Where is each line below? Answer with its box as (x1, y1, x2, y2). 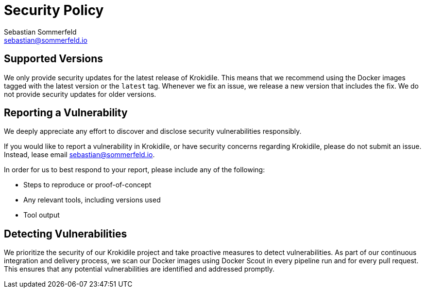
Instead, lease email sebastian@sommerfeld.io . (4, 150, 155, 159)
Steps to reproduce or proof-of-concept (23, 181, 152, 189)
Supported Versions (4, 53, 103, 65)
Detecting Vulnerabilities (4, 227, 127, 240)
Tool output (23, 211, 60, 219)
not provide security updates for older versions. (4, 90, 156, 98)
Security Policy (4, 2, 104, 18)
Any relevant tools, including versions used (23, 196, 161, 204)
